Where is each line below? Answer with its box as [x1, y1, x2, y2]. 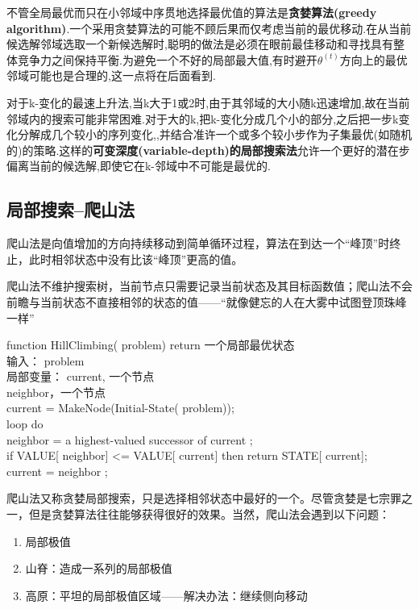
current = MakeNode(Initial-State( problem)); [6, 399, 234, 416]
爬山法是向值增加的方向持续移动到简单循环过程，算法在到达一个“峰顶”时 [6, 235, 390, 252]
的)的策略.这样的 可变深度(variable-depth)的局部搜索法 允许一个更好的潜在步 [6, 141, 410, 158]
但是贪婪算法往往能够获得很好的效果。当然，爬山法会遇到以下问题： [28, 506, 390, 523]
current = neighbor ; [6, 462, 108, 479]
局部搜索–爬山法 [6, 197, 135, 222]
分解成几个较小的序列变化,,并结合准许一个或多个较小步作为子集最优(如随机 [17, 126, 413, 143]
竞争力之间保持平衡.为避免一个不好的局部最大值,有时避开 [17, 51, 317, 68]
